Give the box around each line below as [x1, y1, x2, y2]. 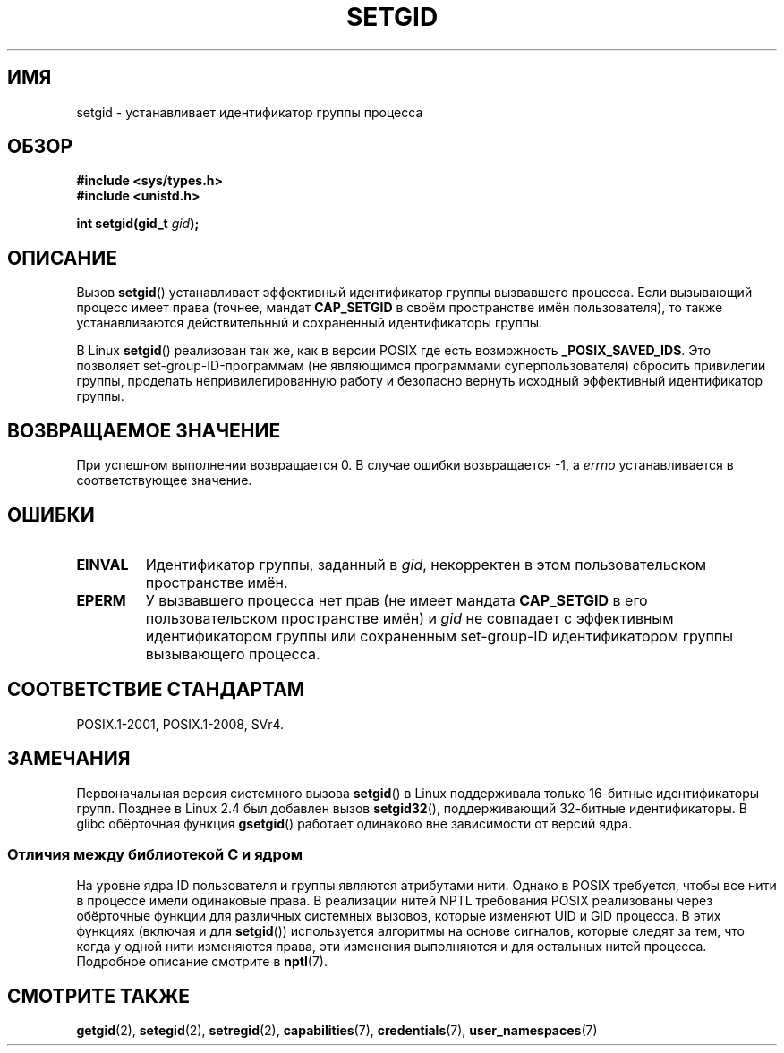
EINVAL [76, 555, 129, 573]
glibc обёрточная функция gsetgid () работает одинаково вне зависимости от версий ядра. [76, 815, 633, 831]
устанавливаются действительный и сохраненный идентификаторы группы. [76, 315, 543, 331]
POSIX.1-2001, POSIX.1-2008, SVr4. [76, 716, 285, 732]
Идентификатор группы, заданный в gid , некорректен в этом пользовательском [145, 555, 706, 573]
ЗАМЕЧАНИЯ [7, 747, 131, 770]
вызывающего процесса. [145, 644, 320, 663]
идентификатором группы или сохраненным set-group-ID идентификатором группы [145, 626, 733, 645]
